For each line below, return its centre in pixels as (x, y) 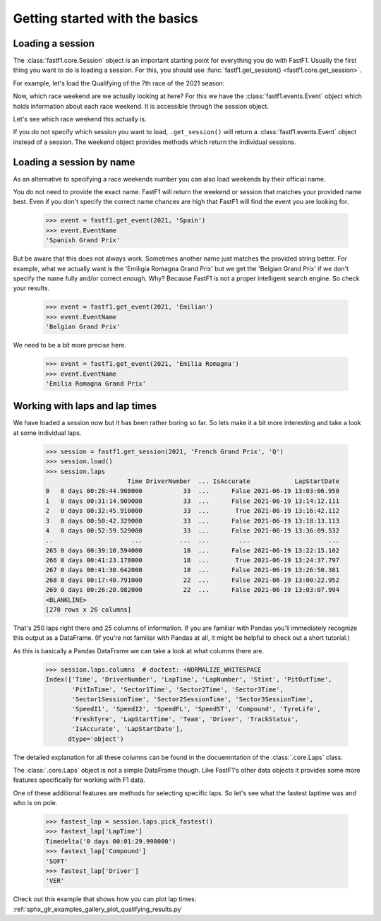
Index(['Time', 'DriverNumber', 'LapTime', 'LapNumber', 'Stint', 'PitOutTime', (189, 679)
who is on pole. (35, 803)
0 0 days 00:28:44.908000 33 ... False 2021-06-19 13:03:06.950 (193, 491)
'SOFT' (57, 861)
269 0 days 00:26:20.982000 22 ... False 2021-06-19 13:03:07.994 (193, 590)
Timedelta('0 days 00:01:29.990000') (111, 841)
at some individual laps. (47, 433)
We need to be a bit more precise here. (70, 345)
